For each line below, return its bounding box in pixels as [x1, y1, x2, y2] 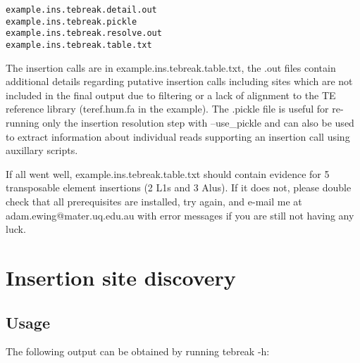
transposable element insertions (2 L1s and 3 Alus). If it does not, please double [6, 180, 352, 195]
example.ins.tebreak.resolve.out [6, 28, 162, 39]
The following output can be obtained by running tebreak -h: [6, 344, 270, 359]
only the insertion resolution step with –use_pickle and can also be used [42, 115, 354, 129]
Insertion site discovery [6, 262, 236, 291]
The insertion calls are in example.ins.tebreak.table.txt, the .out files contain [6, 60, 336, 75]
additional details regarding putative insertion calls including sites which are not [6, 74, 353, 89]
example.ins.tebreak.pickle [6, 16, 137, 27]
